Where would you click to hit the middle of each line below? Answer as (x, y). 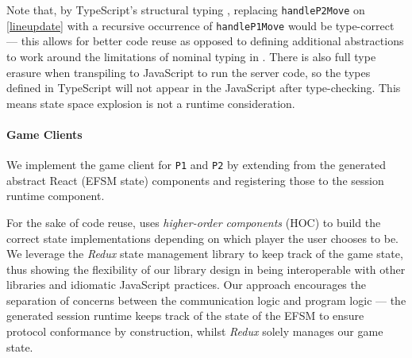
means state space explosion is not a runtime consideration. (151, 103)
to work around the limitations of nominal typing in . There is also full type (191, 56)
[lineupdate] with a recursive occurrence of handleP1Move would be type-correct (200, 25)
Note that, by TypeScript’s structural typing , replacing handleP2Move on (186, 10)
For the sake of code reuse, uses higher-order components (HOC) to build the (194, 222)
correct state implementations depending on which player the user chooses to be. (203, 238)
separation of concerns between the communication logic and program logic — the (206, 300)
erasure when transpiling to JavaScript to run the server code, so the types (189, 72)
